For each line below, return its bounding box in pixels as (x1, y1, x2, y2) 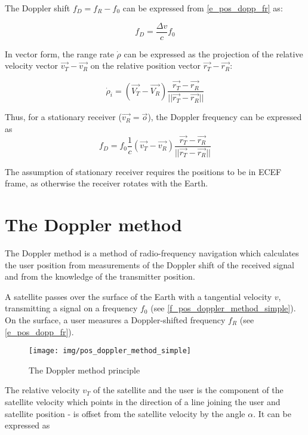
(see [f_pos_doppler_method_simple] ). (150, 302, 296, 314)
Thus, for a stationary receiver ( (5, 111, 122, 123)
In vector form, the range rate (5, 47, 114, 60)
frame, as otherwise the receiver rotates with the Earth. (5, 177, 208, 189)
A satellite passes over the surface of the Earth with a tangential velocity (5, 290, 272, 302)
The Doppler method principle (29, 363, 140, 376)
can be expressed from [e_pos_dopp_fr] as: (122, 2, 283, 14)
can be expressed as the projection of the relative (124, 47, 303, 60)
